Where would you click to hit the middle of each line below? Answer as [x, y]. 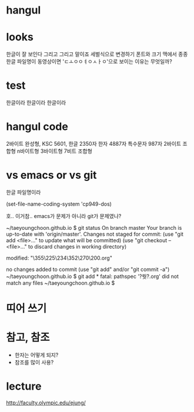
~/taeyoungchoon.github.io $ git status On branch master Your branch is [94, 227]
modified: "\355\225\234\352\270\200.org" [59, 258]
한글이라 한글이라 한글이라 [36, 103]
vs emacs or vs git [51, 175]
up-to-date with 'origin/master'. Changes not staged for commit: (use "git [95, 234]
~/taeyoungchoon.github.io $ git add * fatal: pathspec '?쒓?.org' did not [93, 276]
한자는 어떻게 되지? [36, 355]
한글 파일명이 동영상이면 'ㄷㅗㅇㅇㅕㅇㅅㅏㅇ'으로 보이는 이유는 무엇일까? [89, 62]
